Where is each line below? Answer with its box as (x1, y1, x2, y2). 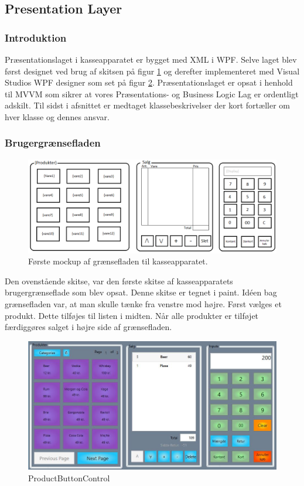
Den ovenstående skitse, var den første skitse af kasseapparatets (5, 274, 233, 287)
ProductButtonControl (28, 471, 110, 484)
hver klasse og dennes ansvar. (5, 110, 110, 123)
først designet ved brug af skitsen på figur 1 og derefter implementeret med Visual (5, 64, 300, 77)
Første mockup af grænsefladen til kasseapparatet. (28, 255, 208, 267)
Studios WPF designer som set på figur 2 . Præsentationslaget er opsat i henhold (5, 76, 293, 89)
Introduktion (5, 30, 67, 45)
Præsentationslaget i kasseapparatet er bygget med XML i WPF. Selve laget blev (5, 53, 297, 65)
